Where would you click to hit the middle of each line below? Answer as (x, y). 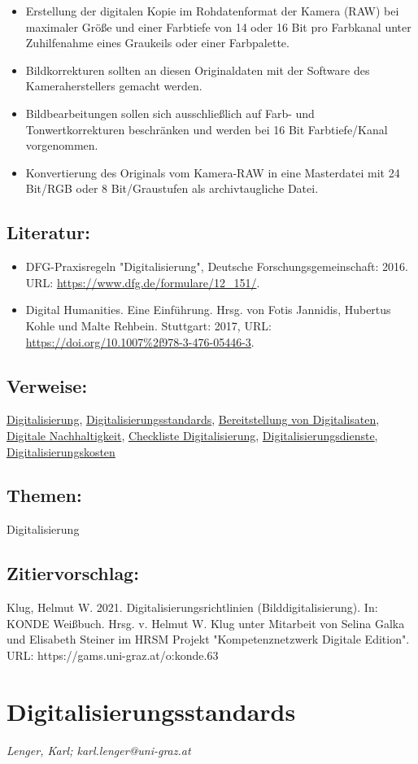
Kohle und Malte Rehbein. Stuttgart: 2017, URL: (148, 325)
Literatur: (48, 232)
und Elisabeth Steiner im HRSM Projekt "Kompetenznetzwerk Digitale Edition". (208, 639)
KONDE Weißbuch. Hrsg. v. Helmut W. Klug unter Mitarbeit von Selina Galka (206, 623)
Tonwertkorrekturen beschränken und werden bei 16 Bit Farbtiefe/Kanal (207, 129)
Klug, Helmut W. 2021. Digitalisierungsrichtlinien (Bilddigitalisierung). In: (192, 607)
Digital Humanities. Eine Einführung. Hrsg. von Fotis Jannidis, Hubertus (208, 310)
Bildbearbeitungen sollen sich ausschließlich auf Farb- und (170, 113)
